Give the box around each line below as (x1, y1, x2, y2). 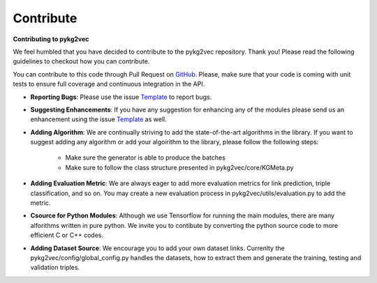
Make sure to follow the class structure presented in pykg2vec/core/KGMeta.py (65, 163, 294, 171)
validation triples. (30, 263, 80, 272)
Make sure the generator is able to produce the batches (65, 153, 226, 162)
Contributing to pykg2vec (13, 35, 89, 43)
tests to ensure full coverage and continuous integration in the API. (13, 80, 205, 89)
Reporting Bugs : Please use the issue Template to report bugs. (30, 93, 212, 101)
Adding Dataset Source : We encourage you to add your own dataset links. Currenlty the (30, 244, 286, 252)
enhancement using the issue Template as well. (30, 115, 167, 123)
